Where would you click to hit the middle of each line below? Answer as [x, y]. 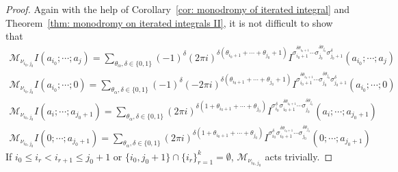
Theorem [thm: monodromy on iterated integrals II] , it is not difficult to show [169, 22]
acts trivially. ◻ [298, 156]
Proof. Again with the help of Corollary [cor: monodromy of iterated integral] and [178, 9]
